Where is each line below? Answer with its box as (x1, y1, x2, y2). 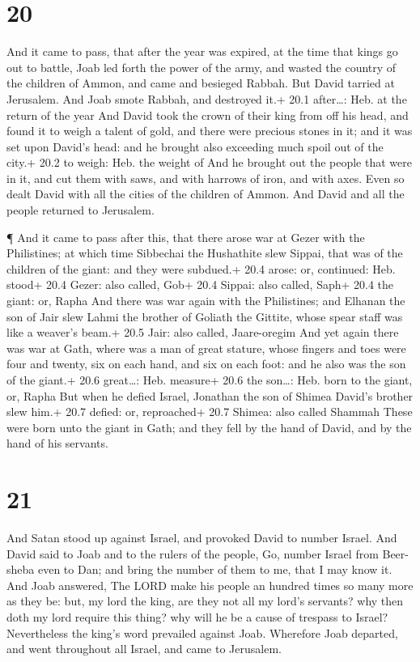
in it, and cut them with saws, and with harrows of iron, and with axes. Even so (6, 169, 405, 186)
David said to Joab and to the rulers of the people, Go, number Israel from (6, 545, 379, 562)
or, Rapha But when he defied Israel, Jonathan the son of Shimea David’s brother (6, 387, 414, 404)
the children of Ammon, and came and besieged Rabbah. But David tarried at (6, 74, 395, 91)
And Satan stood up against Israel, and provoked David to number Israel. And (6, 529, 397, 546)
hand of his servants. (6, 435, 108, 452)
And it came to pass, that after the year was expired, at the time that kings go (6, 43, 398, 60)
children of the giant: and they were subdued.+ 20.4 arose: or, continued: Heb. (6, 260, 396, 277)
